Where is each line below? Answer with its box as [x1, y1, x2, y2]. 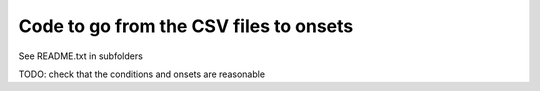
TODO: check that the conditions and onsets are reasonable [18, 68, 265, 80]
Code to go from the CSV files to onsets [18, 15, 354, 37]
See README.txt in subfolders [18, 50, 144, 62]
